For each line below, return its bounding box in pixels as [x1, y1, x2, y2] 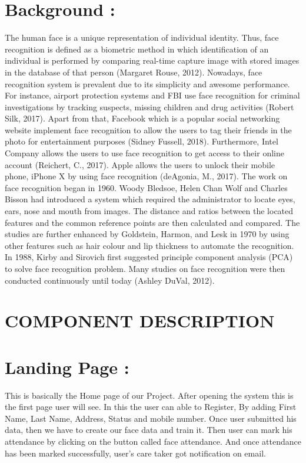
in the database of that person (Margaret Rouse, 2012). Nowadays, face [5, 65, 262, 78]
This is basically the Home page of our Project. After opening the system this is [5, 389, 294, 401]
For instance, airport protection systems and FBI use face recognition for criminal [5, 89, 300, 101]
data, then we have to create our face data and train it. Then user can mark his [5, 423, 292, 436]
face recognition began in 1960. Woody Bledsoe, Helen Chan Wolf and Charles [5, 181, 288, 193]
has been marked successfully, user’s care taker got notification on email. [5, 446, 266, 459]
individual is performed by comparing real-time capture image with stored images [5, 54, 300, 67]
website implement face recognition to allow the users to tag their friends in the [5, 123, 292, 136]
